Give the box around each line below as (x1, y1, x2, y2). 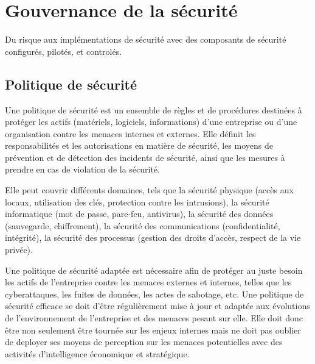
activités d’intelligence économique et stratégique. (5, 347, 190, 360)
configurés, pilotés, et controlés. (5, 45, 122, 57)
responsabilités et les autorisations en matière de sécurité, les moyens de (5, 139, 273, 152)
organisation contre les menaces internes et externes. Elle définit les (5, 127, 256, 140)
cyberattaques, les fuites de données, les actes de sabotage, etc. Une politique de (5, 287, 304, 300)
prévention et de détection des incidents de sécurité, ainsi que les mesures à (5, 151, 285, 163)
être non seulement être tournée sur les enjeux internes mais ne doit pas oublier (5, 323, 301, 336)
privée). (5, 243, 33, 256)
